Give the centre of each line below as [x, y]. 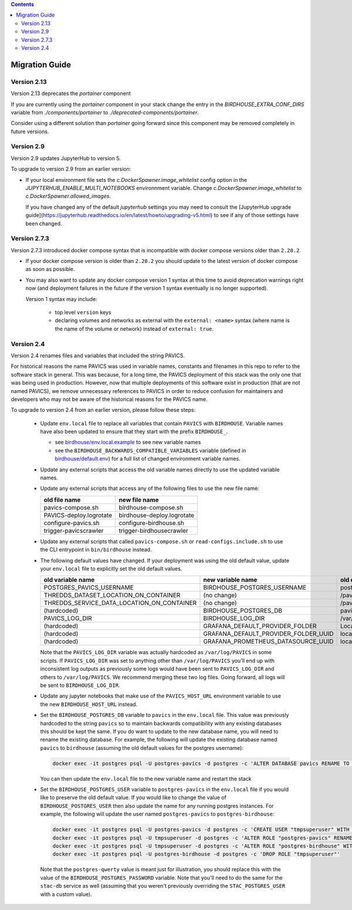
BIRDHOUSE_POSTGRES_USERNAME [255, 588]
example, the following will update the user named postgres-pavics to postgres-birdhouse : [157, 814]
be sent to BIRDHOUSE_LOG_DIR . [80, 685]
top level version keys [83, 312]
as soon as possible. [50, 269]
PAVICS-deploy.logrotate [78, 515]
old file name [62, 500]
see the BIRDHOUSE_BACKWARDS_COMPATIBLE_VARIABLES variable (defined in [150, 450]
